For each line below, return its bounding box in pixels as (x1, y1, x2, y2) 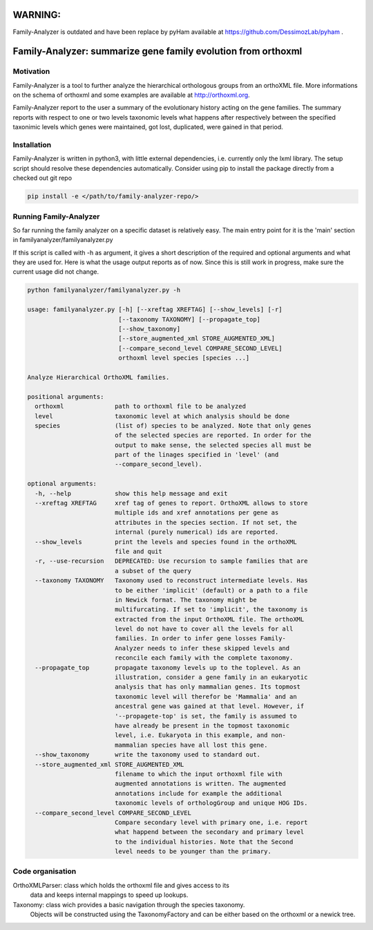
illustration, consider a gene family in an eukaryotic (114, 673, 308, 681)
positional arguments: (27, 393, 104, 400)
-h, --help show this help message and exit (35, 490, 228, 497)
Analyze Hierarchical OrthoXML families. (27, 373, 170, 381)
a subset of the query (114, 567, 191, 575)
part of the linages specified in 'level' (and (114, 451, 279, 459)
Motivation (12, 66, 50, 76)
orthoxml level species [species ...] (118, 354, 250, 362)
